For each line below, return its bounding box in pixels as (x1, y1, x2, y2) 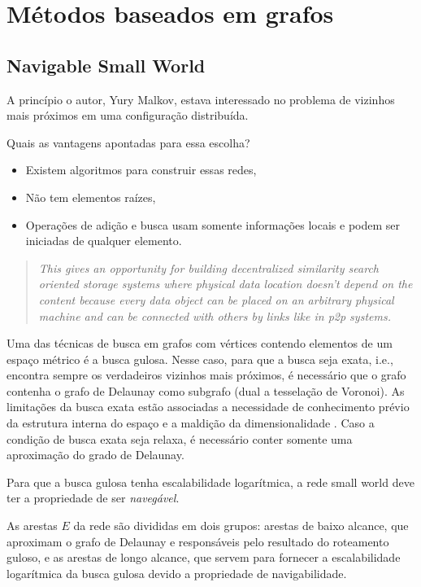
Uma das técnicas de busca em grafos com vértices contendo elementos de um (7, 335, 393, 352)
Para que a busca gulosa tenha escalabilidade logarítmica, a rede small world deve (7, 473, 414, 490)
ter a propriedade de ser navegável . (7, 489, 180, 506)
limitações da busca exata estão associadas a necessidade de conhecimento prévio (7, 398, 410, 415)
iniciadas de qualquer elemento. (25, 232, 182, 249)
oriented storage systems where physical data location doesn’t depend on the (38, 275, 413, 292)
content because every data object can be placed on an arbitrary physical (38, 291, 394, 308)
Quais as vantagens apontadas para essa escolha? (7, 134, 250, 151)
